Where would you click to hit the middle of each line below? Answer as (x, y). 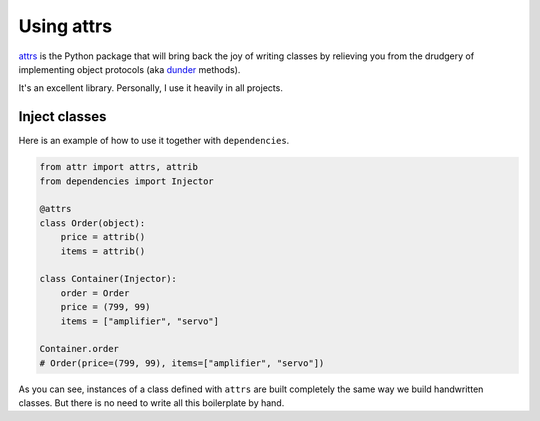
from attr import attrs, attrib (119, 167)
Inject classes (62, 116)
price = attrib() (103, 237)
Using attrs (65, 26)
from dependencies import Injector (126, 181)
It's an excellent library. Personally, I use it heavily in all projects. (151, 88)
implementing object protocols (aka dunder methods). (129, 69)
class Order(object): (92, 223)
